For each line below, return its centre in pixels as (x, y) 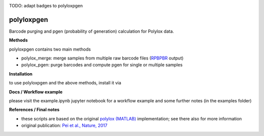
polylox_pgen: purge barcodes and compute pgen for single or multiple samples (102, 65)
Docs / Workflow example (36, 92)
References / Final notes (34, 110)
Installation (21, 74)
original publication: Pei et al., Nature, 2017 (64, 126)
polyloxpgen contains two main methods (50, 49)
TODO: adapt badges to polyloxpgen (46, 6)
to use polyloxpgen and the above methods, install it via (65, 83)
